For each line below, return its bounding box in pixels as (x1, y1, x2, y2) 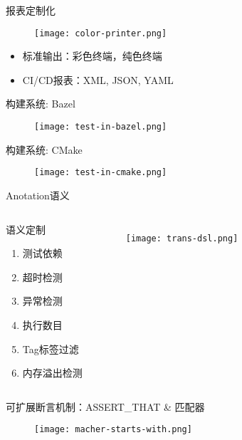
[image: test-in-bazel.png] (34, 122, 167, 132)
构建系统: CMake (6, 142, 83, 157)
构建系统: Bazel (6, 96, 75, 111)
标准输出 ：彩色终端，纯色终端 (22, 48, 162, 63)
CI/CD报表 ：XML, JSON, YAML (22, 72, 174, 87)
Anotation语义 (6, 187, 70, 202)
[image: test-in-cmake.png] (34, 167, 167, 178)
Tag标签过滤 (22, 341, 79, 356)
